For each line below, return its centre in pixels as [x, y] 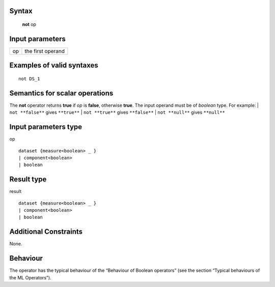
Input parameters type [46, 127]
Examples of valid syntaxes [54, 65]
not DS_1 [29, 78]
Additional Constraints [46, 232]
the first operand [45, 51]
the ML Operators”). [30, 277]
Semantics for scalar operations [61, 93]
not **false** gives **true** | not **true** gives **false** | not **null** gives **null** [117, 112]
